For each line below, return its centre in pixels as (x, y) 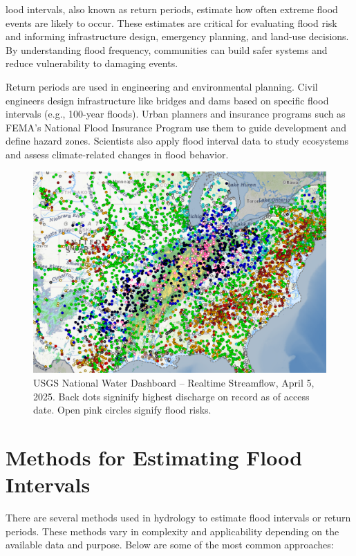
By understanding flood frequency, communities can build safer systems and (167, 49)
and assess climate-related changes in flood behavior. (117, 154)
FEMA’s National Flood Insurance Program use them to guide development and (176, 127)
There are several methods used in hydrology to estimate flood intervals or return (178, 518)
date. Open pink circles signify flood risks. (122, 410)
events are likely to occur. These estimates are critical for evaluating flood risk (171, 22)
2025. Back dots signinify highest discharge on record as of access (171, 396)
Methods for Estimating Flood (154, 457)
